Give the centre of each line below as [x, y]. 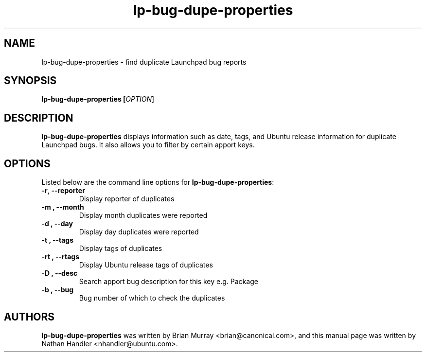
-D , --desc [60, 273]
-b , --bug [58, 290]
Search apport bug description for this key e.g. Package [169, 282]
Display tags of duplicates [121, 249]
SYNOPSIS [30, 81]
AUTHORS [29, 317]
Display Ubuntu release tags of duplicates [146, 265]
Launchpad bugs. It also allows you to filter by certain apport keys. [148, 145]
